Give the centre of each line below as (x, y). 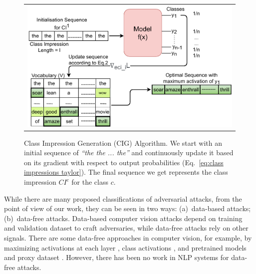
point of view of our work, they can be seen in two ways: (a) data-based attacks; (128, 208)
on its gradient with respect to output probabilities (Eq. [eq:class (124, 162)
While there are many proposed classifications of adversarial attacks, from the (123, 198)
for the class (90, 182)
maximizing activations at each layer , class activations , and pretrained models (125, 247)
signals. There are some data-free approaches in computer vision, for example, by (128, 237)
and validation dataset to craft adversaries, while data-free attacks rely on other (126, 228)
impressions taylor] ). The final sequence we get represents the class (126, 172)
